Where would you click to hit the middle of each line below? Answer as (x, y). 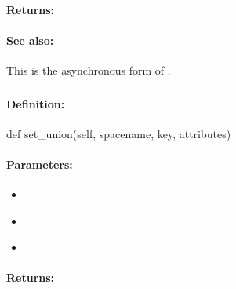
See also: (30, 40)
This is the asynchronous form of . (89, 70)
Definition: (36, 103)
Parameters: (40, 164)
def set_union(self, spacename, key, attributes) (119, 133)
